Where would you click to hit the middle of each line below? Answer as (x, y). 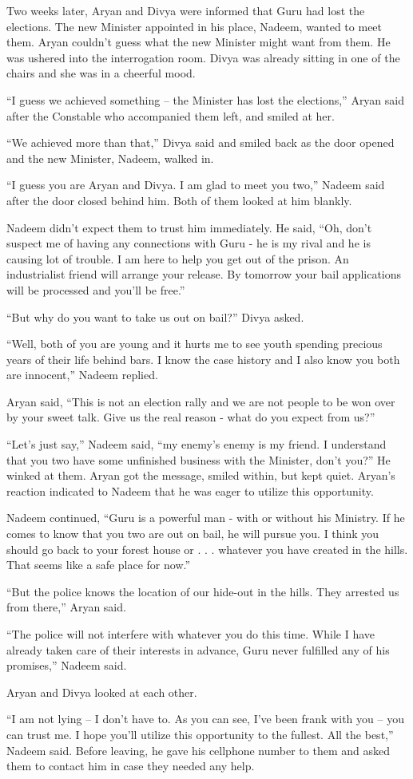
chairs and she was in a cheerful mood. (101, 73)
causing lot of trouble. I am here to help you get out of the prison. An (178, 258)
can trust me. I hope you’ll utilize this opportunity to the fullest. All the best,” (200, 734)
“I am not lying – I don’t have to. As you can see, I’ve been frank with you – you (205, 719)
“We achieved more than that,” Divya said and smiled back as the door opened (201, 142)
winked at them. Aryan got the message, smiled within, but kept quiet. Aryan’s (201, 475)
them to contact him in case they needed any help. (131, 766)
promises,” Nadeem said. (67, 665)
